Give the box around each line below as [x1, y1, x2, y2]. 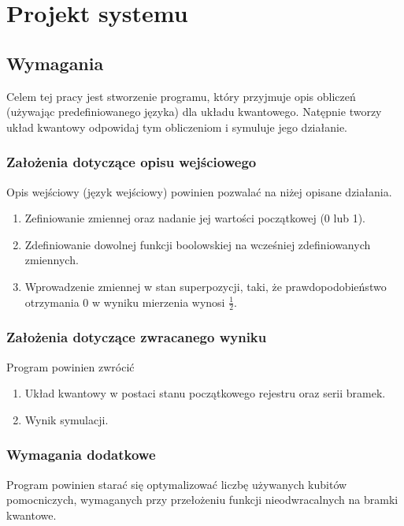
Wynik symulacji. [24, 411, 109, 427]
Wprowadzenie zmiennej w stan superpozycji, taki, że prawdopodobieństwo [24, 278, 387, 294]
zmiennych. [24, 252, 79, 268]
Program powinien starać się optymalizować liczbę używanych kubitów [6, 476, 347, 492]
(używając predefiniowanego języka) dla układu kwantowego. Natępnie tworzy [6, 103, 382, 120]
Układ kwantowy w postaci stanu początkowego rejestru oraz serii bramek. [24, 385, 386, 401]
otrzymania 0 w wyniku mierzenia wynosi [24, 293, 225, 310]
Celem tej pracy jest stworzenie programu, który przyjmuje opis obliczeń [6, 88, 356, 104]
